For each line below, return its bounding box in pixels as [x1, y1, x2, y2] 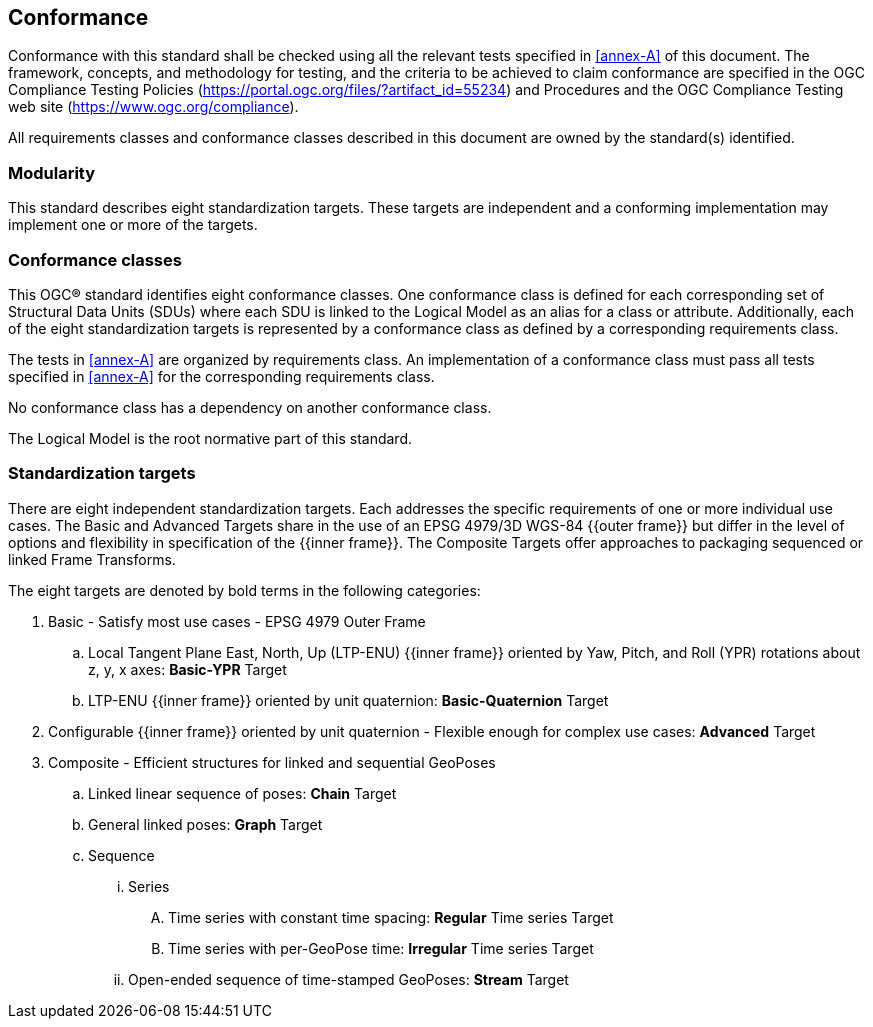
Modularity [8, 162, 96, 183]
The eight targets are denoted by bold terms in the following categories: [8, 581, 481, 599]
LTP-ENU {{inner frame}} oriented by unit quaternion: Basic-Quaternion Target [88, 691, 609, 709]
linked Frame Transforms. [8, 550, 176, 568]
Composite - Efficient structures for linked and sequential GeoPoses [48, 753, 496, 771]
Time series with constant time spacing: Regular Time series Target [168, 908, 614, 926]
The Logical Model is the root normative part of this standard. [8, 429, 413, 447]
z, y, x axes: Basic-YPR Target [88, 660, 287, 678]
